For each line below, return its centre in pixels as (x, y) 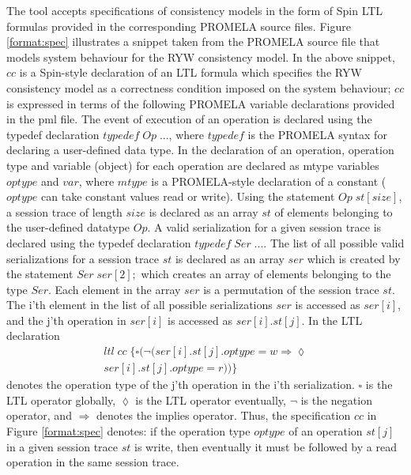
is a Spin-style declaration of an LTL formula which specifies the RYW (190, 72)
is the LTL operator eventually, (211, 400)
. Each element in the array (114, 289)
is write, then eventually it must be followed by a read (265, 446)
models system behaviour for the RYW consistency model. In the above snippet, (201, 57)
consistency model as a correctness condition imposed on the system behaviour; (199, 87)
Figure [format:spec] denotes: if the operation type (128, 430)
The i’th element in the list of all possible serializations (140, 305)
